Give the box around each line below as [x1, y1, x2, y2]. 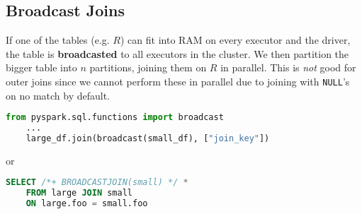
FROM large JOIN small [26, 188, 132, 198]
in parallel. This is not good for [220, 60, 356, 75]
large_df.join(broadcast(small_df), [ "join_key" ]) [26, 133, 270, 143]
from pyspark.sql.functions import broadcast [6, 112, 224, 123]
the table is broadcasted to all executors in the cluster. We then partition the [6, 46, 349, 61]
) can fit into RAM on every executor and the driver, [120, 32, 351, 47]
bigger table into [6, 60, 77, 75]
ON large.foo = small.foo [26, 198, 148, 209]
